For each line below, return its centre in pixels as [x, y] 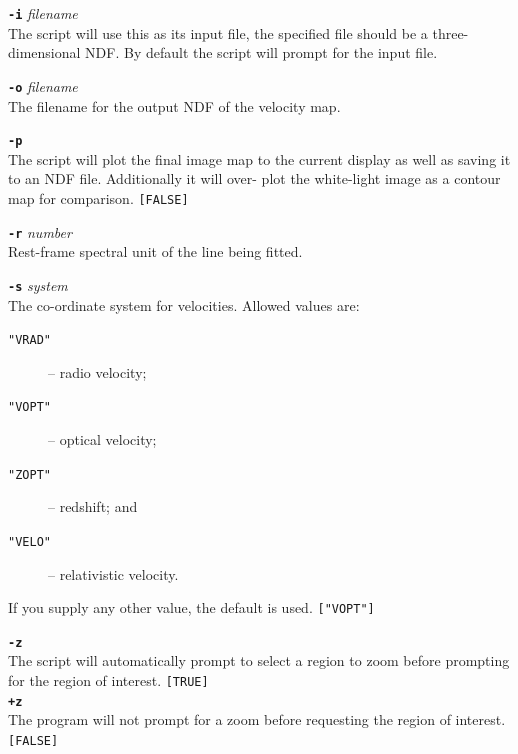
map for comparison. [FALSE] [98, 197]
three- [450, 32]
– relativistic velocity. [113, 573]
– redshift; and [93, 506]
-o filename [43, 85]
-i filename [43, 13]
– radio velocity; [97, 371]
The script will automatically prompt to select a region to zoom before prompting [259, 660]
